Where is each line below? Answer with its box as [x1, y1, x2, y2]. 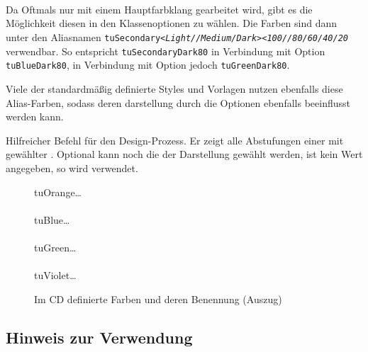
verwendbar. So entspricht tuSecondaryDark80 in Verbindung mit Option [6, 43, 325, 58]
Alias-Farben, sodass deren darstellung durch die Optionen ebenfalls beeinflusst [6, 95, 350, 110]
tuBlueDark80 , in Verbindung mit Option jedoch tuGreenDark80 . [6, 57, 290, 72]
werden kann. [6, 109, 64, 124]
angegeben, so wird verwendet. [6, 160, 138, 175]
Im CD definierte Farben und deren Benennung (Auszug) [34, 291, 282, 306]
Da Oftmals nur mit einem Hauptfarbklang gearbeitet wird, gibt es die [6, 1, 313, 16]
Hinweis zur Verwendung [6, 326, 193, 348]
